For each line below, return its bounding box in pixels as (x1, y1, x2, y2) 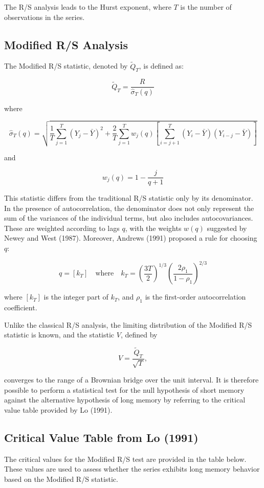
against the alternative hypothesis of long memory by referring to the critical (4, 394, 246, 405)
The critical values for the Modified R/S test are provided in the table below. (4, 453, 247, 464)
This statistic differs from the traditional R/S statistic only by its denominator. (4, 193, 253, 203)
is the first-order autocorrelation (145, 291, 246, 302)
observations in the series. (4, 11, 85, 22)
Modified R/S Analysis (4, 36, 128, 52)
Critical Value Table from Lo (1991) (4, 429, 199, 445)
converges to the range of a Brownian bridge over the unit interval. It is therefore (4, 374, 259, 385)
